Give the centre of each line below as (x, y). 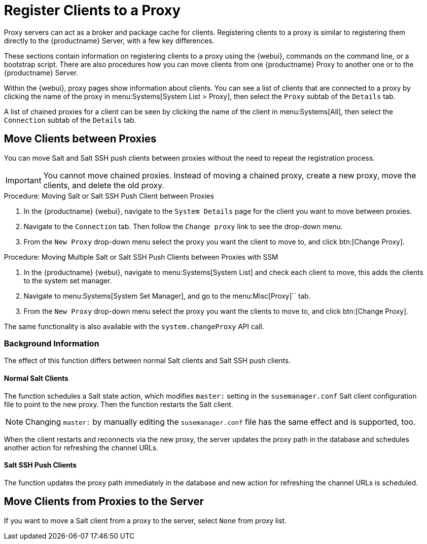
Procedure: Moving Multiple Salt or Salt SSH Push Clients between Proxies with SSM (141, 257)
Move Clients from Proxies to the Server (104, 502)
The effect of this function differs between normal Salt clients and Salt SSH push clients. (147, 361)
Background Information (52, 343)
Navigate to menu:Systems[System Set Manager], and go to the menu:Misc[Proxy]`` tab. (167, 296)
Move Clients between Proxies (80, 139)
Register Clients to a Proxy (92, 10)
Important (23, 180)
